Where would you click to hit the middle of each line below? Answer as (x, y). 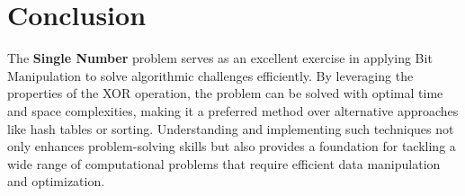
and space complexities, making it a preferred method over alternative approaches (233, 110)
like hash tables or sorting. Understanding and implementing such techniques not (231, 128)
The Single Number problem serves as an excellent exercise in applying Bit (220, 58)
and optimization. (56, 181)
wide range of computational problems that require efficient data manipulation (224, 163)
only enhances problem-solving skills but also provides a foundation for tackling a (232, 146)
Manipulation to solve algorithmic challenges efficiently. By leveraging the (210, 75)
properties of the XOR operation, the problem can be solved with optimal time (225, 93)
